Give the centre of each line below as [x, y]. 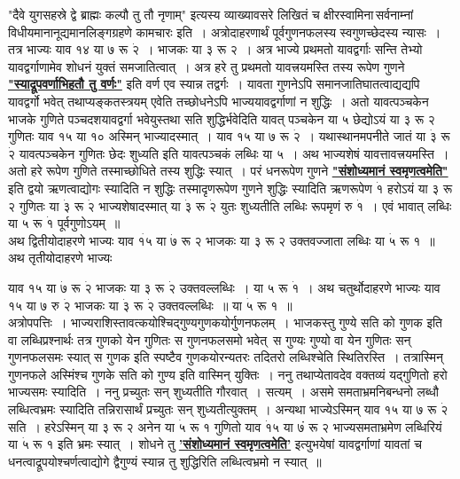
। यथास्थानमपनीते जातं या [366, 136]
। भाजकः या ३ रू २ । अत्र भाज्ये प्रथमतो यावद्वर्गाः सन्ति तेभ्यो [284, 49]
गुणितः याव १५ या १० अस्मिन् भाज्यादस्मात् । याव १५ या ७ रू [149, 136]
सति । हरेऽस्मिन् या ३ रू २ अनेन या [91, 426]
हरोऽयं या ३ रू [420, 188]
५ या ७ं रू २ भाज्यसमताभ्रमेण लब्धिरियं [357, 426]
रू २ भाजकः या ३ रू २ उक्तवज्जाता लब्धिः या [283, 240]
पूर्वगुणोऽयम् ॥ [89, 223]
